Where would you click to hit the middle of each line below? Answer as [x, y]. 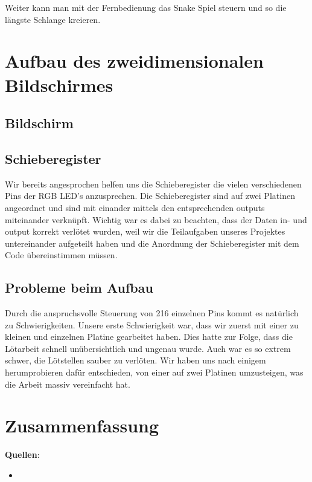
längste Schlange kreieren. [53, 19]
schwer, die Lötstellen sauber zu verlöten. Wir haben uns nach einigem [135, 360]
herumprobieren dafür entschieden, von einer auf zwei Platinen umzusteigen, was [154, 372]
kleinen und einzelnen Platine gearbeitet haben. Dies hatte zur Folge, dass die [149, 337]
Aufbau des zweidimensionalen [134, 61]
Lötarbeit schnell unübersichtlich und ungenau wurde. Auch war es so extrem [148, 348]
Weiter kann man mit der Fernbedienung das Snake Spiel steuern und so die [146, 7]
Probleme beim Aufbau [79, 288]
